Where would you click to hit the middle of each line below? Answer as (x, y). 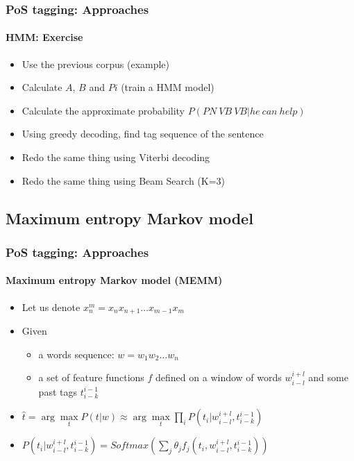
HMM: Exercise (44, 37)
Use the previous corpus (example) (96, 64)
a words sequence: (76, 354)
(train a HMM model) (168, 87)
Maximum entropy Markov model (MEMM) (114, 280)
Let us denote (51, 307)
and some (328, 377)
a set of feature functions (91, 377)
